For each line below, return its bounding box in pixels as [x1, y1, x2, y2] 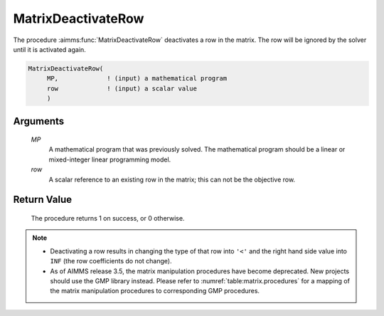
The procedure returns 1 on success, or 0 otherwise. [31, 214, 185, 223]
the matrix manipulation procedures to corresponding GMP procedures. [50, 287, 260, 295]
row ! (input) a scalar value [46, 84, 197, 93]
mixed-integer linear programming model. [48, 155, 171, 164]
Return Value [13, 194, 73, 206]
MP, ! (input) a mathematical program [46, 75, 228, 83]
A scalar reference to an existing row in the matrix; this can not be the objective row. [48, 175, 295, 184]
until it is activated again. [13, 45, 87, 53]
